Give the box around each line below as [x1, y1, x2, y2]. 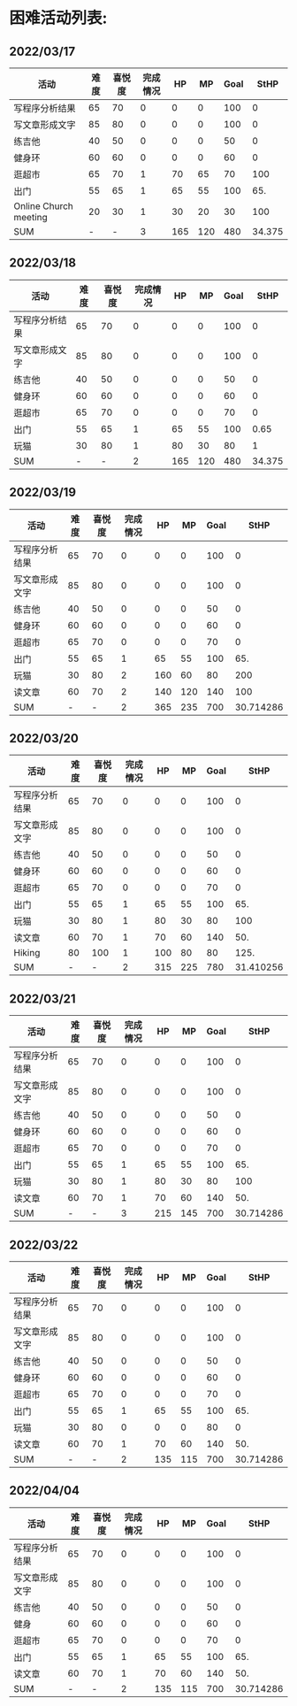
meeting [13, 211, 49, 223]
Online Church [13, 200, 73, 212]
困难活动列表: [9, 8, 108, 28]
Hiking [13, 947, 41, 959]
